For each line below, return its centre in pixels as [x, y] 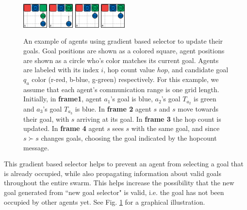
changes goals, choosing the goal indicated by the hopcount [129, 138]
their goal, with [46, 119]
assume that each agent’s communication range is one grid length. [121, 89]
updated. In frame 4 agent [64, 128]
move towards [198, 108]
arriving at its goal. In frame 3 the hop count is [149, 119]
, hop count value [129, 70]
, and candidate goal [198, 70]
